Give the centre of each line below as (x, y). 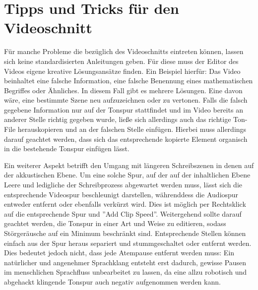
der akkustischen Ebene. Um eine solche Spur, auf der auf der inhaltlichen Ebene (127, 175)
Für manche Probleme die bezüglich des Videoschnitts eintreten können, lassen (124, 51)
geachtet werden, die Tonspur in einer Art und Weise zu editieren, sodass (115, 223)
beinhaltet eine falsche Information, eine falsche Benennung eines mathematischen (129, 81)
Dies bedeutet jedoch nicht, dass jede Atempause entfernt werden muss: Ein (119, 253)
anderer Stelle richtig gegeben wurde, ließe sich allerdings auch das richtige (118, 119)
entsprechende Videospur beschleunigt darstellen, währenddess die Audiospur (121, 194)
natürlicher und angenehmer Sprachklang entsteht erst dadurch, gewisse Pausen (125, 262)
